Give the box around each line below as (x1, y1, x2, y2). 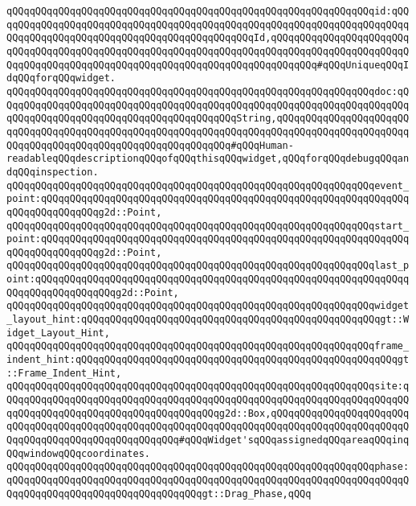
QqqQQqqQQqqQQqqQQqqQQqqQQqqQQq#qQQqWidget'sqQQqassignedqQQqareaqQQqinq (6, 434, 410, 446)
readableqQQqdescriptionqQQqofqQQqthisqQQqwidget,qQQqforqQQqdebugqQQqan (6, 153, 410, 165)
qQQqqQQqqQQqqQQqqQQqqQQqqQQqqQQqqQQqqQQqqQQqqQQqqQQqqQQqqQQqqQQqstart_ (6, 220, 410, 232)
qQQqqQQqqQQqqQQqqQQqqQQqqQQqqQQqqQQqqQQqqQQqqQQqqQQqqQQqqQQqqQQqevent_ (6, 179, 410, 191)
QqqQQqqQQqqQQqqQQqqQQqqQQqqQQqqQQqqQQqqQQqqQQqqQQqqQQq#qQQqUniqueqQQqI (6, 59, 410, 71)
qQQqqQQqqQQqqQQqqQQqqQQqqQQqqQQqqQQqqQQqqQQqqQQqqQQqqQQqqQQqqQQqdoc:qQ (6, 85, 410, 97)
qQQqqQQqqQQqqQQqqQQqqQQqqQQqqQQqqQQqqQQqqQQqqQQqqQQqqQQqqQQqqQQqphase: (6, 461, 410, 473)
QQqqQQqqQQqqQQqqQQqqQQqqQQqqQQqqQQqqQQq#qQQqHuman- (6, 139, 294, 151)
